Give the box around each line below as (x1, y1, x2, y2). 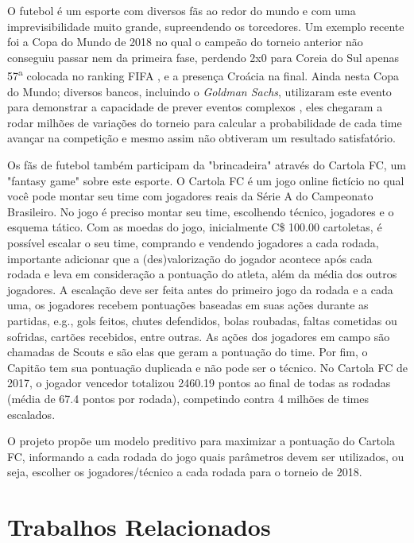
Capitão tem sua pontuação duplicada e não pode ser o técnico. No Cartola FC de (7, 359, 408, 375)
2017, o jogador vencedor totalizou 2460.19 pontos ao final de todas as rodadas (7, 374, 391, 391)
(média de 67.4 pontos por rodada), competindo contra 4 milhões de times (7, 390, 369, 406)
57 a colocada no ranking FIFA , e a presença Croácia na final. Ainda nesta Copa (7, 65, 400, 84)
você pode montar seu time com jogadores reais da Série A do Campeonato (7, 188, 373, 204)
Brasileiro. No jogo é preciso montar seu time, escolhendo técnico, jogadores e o (7, 203, 394, 219)
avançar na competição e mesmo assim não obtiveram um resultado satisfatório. (7, 130, 397, 146)
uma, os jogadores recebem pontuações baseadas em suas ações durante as (7, 297, 369, 313)
